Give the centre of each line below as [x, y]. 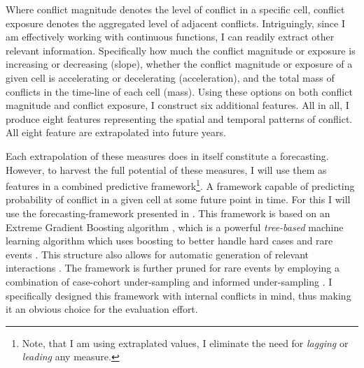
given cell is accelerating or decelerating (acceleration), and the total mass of [170, 77]
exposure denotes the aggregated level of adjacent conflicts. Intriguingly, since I [175, 23]
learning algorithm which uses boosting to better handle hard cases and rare [169, 241]
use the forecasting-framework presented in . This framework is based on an [168, 213]
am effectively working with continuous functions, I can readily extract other [170, 37]
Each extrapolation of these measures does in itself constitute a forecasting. [167, 155]
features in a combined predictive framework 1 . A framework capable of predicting [180, 185]
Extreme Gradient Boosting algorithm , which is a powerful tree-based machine [175, 227]
